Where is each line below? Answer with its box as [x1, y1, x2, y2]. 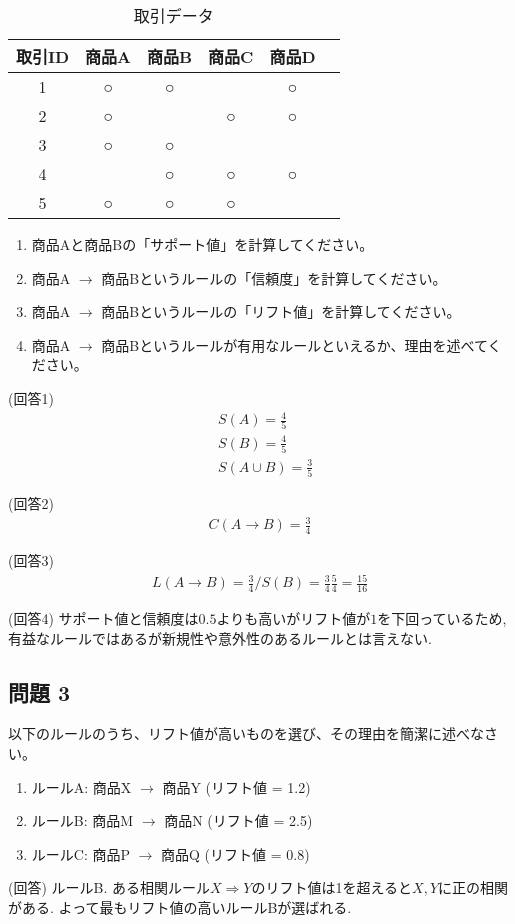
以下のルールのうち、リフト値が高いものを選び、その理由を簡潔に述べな [8, 723, 484, 744]
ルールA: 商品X [31, 776, 132, 797]
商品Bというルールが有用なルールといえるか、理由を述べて [101, 334, 488, 355]
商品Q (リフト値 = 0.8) [161, 843, 310, 864]
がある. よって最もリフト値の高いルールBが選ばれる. [8, 897, 352, 918]
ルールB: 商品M [31, 810, 134, 831]
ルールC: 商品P [31, 843, 130, 864]
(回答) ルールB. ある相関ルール [8, 877, 211, 898]
